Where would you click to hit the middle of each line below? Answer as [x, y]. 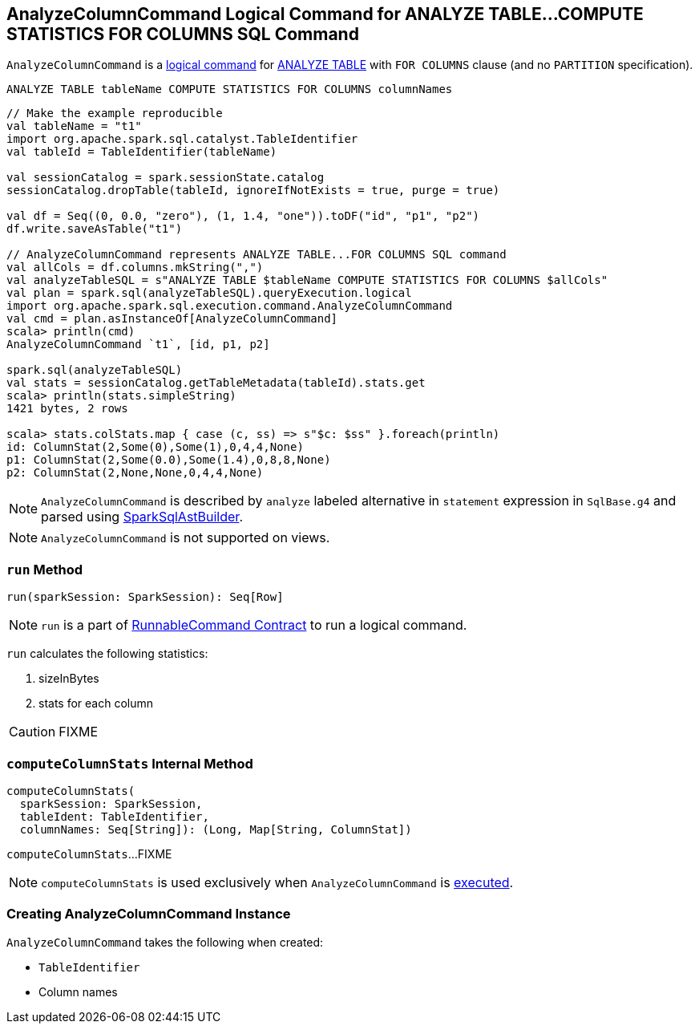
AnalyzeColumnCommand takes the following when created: [165, 942]
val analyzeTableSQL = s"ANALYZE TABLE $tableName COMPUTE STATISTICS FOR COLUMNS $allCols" [307, 280]
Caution [32, 732]
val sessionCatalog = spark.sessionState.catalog [166, 178]
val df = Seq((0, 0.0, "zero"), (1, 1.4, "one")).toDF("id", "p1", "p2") [243, 216]
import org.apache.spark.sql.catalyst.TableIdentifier [182, 139]
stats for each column [96, 704]
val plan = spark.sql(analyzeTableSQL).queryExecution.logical [209, 293]
